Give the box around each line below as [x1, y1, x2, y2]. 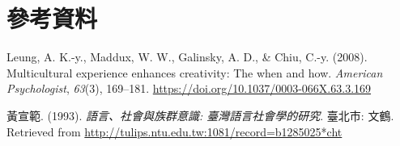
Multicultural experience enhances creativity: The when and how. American [6, 64, 383, 81]
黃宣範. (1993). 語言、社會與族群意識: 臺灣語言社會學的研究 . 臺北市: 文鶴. [6, 106, 394, 123]
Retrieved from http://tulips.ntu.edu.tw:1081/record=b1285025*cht [6, 123, 343, 140]
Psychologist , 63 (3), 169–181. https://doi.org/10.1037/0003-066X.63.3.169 [6, 80, 372, 97]
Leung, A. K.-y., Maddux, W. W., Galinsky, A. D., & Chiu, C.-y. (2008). [6, 48, 368, 65]
